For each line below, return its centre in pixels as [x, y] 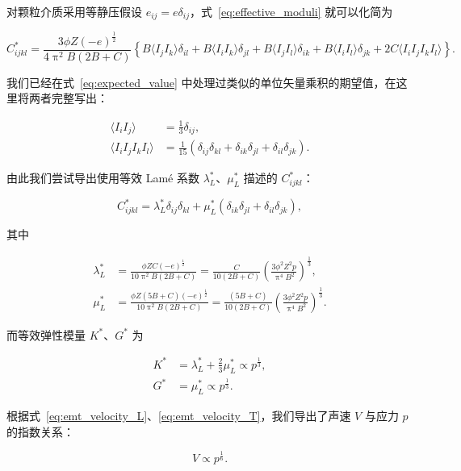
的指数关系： [40, 431]
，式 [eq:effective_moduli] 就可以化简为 [291, 11]
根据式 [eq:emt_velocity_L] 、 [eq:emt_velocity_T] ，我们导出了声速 [179, 416]
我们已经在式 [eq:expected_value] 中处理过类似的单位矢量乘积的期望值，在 [201, 82]
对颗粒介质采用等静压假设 [74, 11]
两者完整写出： [68, 98]
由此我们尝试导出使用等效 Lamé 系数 [103, 178]
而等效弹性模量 [46, 334]
